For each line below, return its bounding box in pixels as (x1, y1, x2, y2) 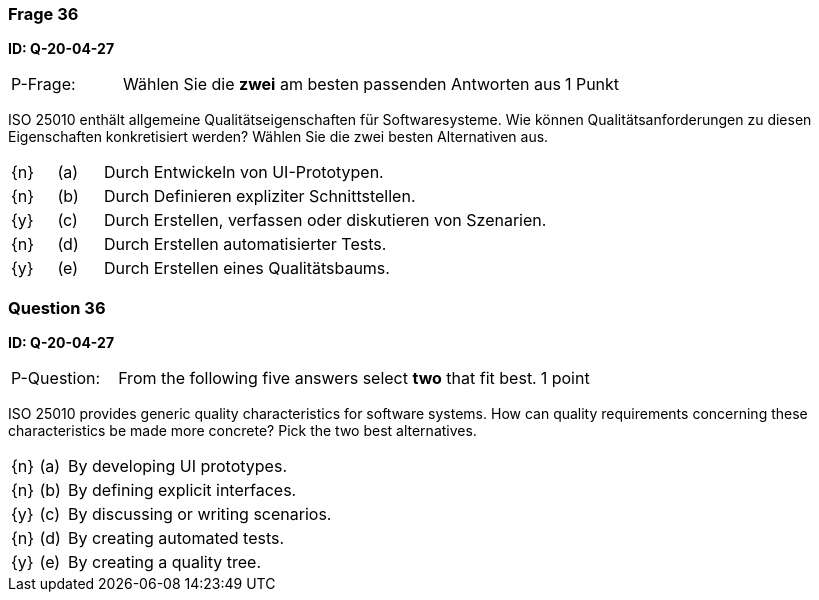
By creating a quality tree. (68, 552, 262, 573)
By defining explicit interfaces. (68, 480, 297, 501)
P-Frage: (11, 74, 76, 95)
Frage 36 (8, 4, 79, 24)
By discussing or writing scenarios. (68, 504, 332, 525)
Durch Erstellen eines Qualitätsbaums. (103, 258, 390, 279)
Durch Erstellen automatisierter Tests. (103, 234, 387, 255)
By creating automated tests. (68, 528, 285, 549)
